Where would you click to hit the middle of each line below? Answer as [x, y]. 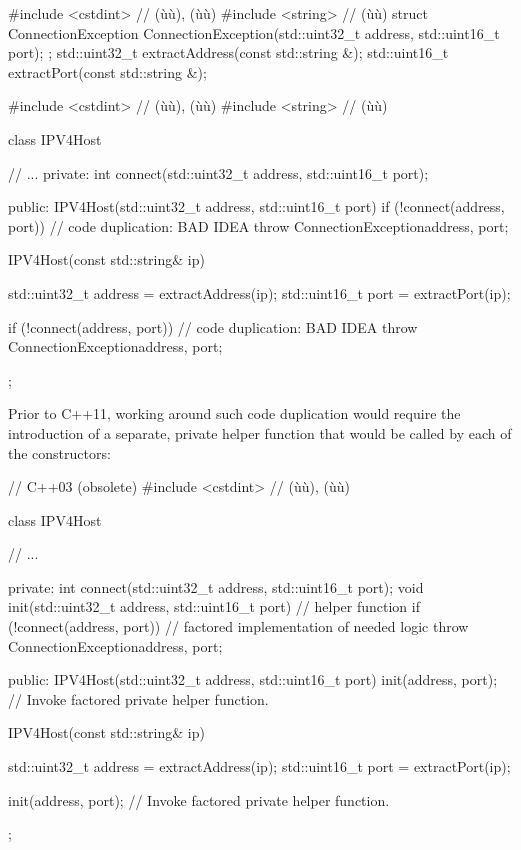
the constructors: [59, 452]
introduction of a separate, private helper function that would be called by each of [260, 432]
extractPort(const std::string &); [107, 71]
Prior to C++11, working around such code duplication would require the [234, 413]
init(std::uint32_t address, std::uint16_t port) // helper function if [214, 606]
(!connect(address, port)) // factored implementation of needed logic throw [238, 626]
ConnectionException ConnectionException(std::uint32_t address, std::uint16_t [254, 32]
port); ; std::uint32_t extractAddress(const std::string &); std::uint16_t [228, 52]
